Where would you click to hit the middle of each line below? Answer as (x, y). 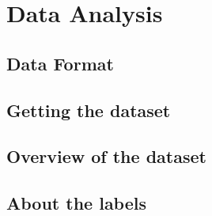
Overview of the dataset (106, 156)
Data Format (60, 63)
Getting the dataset (89, 110)
